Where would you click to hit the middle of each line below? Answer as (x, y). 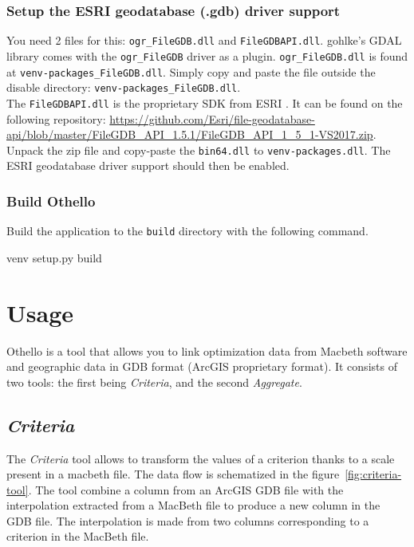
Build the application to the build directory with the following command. (187, 231)
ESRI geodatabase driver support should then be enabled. (148, 165)
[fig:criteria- (373, 474)
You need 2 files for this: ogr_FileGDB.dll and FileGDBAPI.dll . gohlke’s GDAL (204, 40)
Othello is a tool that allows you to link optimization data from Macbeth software (207, 350)
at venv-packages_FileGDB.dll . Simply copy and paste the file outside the (191, 71)
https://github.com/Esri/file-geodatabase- (212, 118)
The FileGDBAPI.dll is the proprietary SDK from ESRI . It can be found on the (205, 102)
